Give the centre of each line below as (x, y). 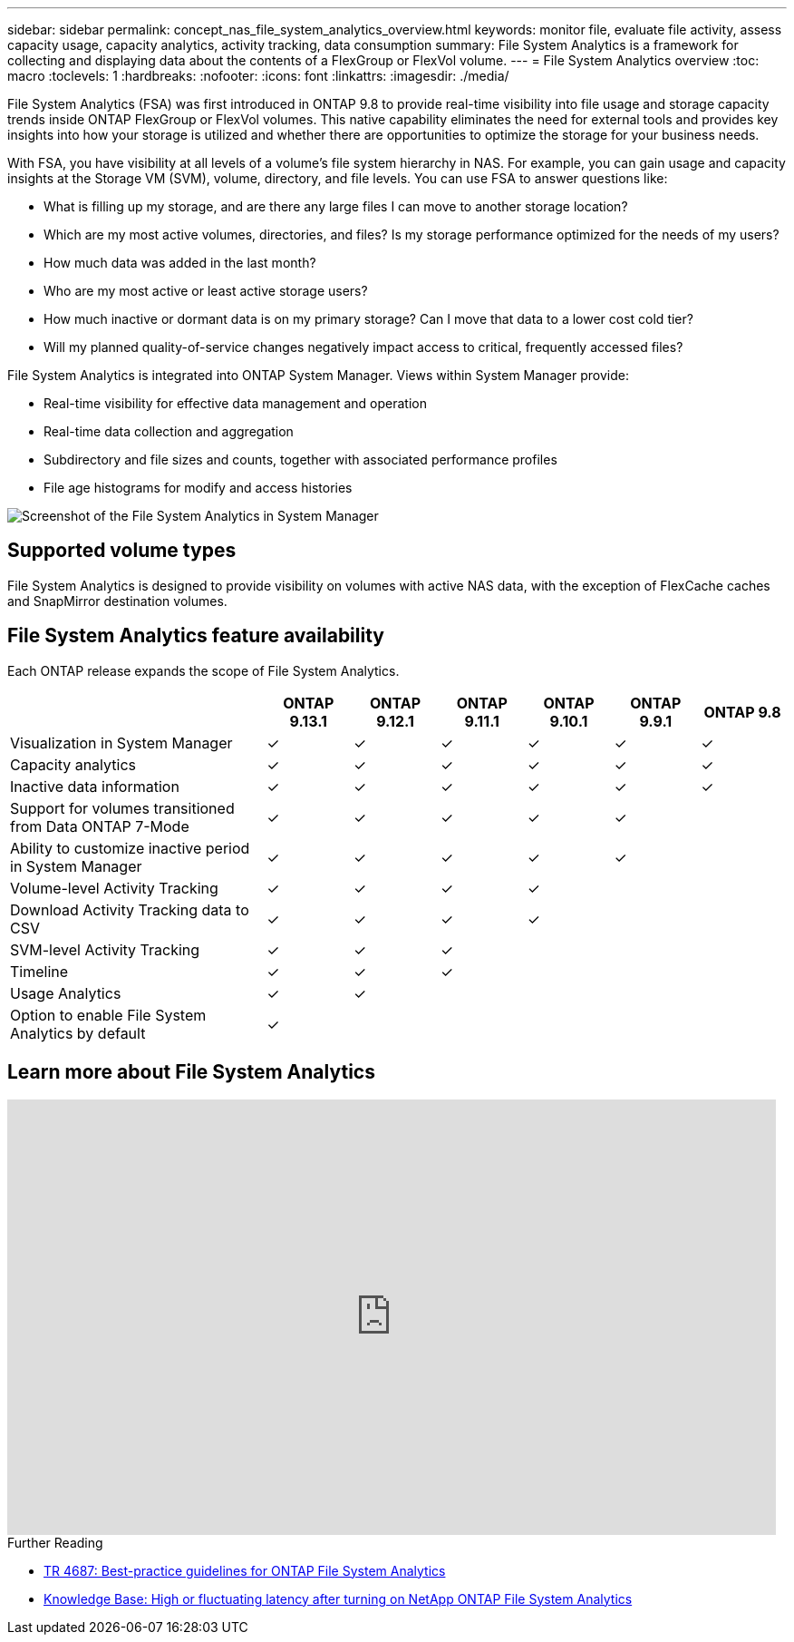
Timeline (39, 971)
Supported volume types (122, 551)
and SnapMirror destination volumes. (117, 601)
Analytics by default (78, 1033)
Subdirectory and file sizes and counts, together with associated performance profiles (300, 459)
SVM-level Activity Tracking (105, 949)
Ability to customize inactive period (130, 848)
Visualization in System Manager (121, 743)
